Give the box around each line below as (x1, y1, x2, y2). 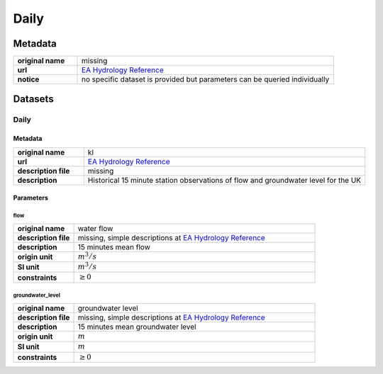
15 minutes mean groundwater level (77, 322, 196, 331)
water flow (77, 223, 113, 233)
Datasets (13, 93, 54, 106)
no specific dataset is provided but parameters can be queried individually (82, 74, 330, 84)
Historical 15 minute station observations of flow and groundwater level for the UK (87, 175, 362, 185)
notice (17, 74, 40, 84)
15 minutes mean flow (77, 242, 150, 251)
